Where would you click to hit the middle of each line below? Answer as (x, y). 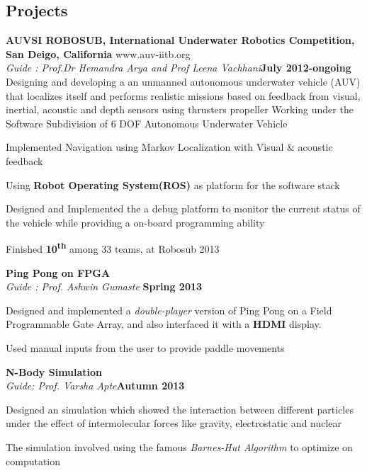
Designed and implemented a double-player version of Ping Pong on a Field (169, 310)
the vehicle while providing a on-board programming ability (135, 222)
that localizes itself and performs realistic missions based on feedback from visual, (183, 95)
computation (33, 461)
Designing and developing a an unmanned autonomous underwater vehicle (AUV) (183, 81)
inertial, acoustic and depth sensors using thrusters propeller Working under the (180, 109)
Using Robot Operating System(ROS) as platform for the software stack (173, 184)
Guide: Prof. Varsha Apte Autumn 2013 (95, 386)
